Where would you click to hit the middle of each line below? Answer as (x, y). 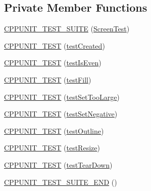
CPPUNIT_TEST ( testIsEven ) (53, 63)
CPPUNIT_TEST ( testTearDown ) (58, 164)
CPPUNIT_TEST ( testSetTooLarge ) (62, 97)
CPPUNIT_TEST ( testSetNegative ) (61, 114)
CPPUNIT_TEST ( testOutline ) (54, 130)
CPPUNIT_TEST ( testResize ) (52, 148)
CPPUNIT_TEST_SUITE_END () (61, 182)
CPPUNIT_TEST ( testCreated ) (55, 45)
